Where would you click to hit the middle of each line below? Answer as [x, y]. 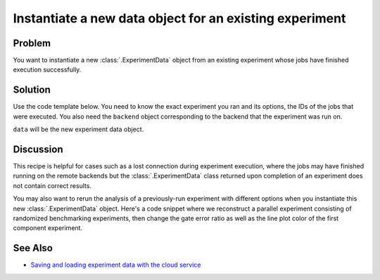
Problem [32, 43]
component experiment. [48, 228]
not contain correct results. [52, 185]
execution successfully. [47, 69]
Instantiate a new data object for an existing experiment [179, 18]
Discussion [38, 149]
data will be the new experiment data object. [78, 129]
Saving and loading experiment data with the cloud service [116, 265]
